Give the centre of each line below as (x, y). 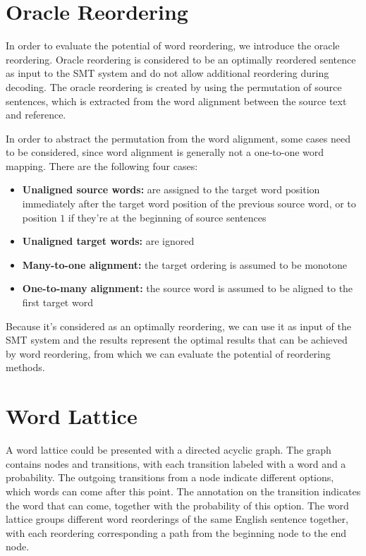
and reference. (36, 115)
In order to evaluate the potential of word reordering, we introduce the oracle (173, 46)
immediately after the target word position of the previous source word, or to (189, 204)
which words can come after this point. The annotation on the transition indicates (183, 491)
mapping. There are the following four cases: (102, 165)
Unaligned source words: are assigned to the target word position (171, 189)
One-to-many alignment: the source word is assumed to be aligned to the (188, 288)
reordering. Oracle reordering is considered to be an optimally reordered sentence (181, 59)
